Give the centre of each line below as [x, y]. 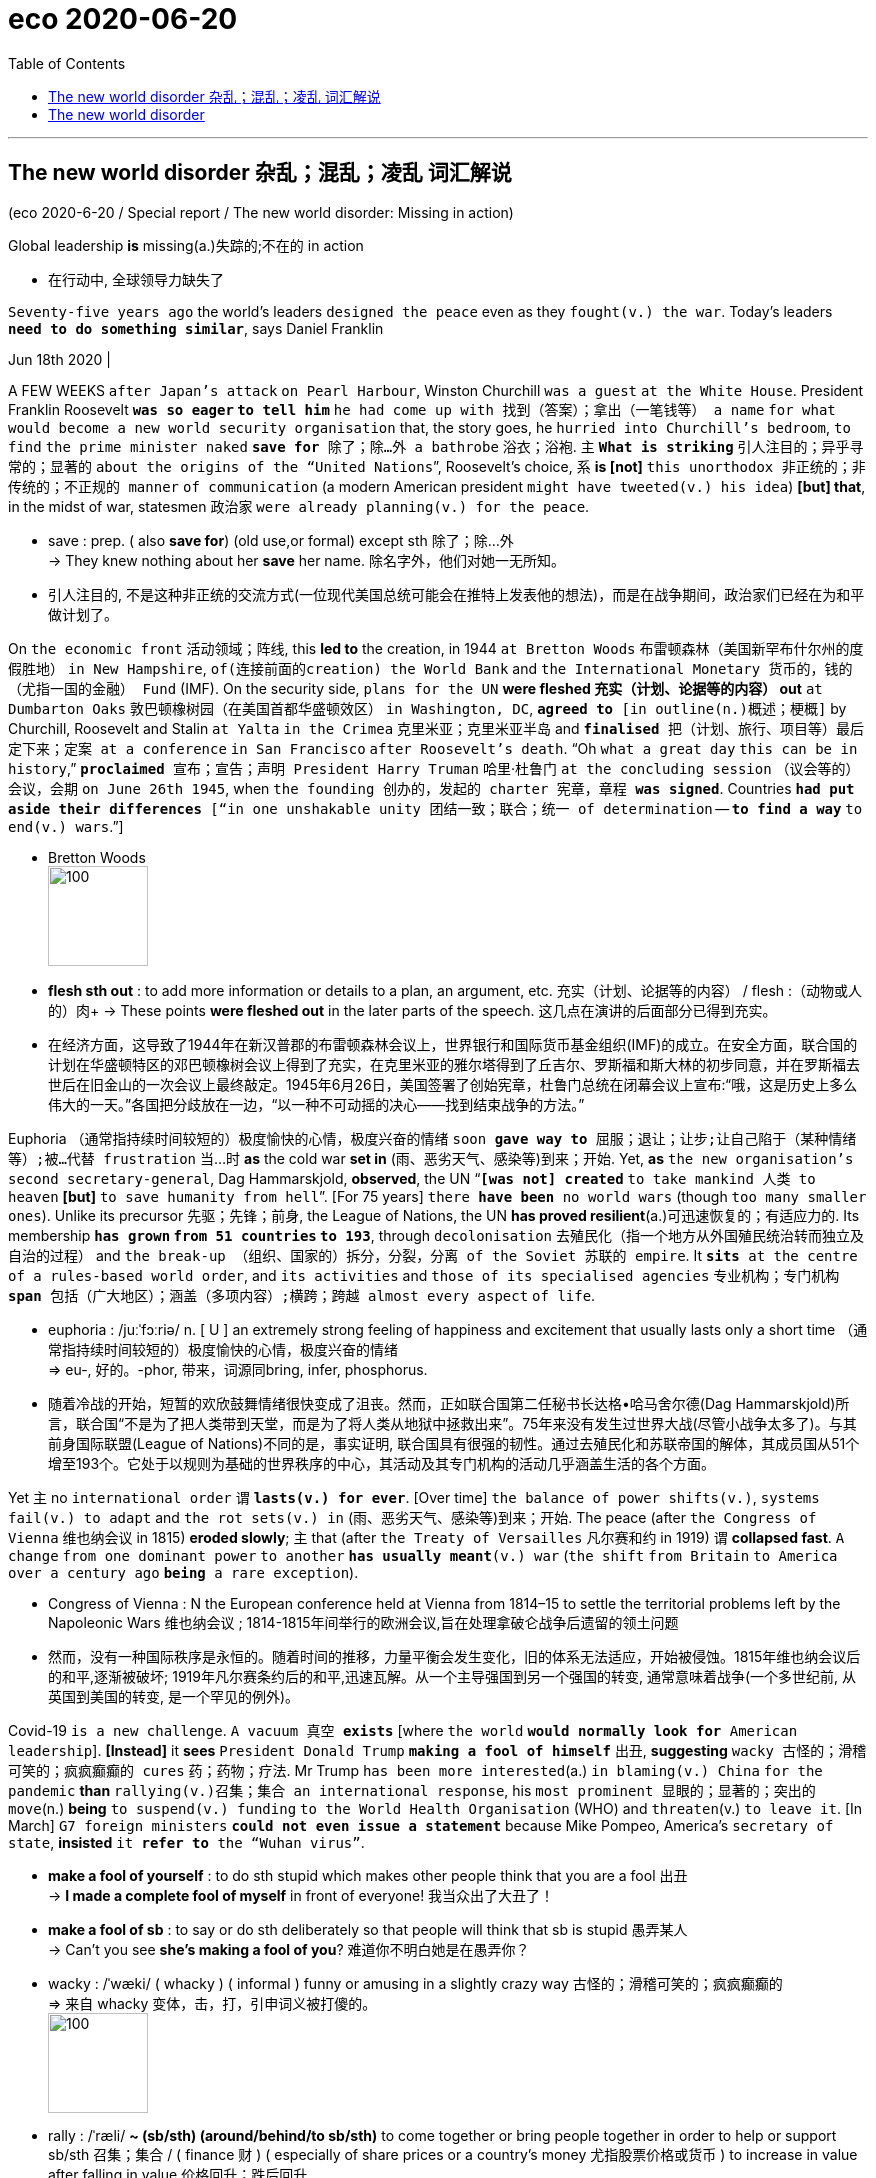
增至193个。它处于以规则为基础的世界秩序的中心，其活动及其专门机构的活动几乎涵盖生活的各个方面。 [382, 1463]
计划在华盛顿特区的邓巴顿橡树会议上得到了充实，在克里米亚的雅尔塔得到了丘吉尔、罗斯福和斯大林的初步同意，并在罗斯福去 [454, 1064]
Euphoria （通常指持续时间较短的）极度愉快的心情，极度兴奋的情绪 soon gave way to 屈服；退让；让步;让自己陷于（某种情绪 [432, 1138]
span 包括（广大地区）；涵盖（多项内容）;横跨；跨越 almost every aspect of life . [302, 1295]
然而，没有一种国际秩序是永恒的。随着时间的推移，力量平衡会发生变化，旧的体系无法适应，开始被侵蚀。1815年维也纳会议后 [454, 1656]
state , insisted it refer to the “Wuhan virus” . [186, 1842]
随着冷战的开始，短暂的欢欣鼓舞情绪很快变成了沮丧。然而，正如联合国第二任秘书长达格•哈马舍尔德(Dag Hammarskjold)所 [449, 1403]
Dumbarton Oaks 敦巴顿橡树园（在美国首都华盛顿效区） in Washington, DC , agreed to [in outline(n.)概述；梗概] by [427, 708]
